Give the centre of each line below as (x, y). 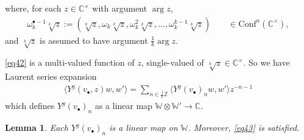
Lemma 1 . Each (37, 128)
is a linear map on (143, 128)
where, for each (33, 8)
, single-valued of (173, 62)
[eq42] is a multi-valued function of (70, 62)
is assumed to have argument (94, 40)
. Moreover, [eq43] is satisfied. (244, 128)
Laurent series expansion (51, 76)
